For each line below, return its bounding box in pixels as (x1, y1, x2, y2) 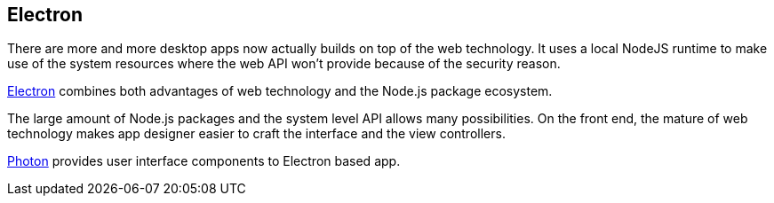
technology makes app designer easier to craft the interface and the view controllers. (7, 126, 506, 142)
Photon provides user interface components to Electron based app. (7, 153, 401, 169)
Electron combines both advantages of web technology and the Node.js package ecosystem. (7, 83, 553, 99)
